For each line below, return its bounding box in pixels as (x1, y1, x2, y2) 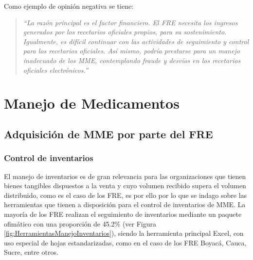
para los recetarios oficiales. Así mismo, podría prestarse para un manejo (23, 46, 240, 56)
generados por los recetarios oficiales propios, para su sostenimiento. (23, 27, 227, 37)
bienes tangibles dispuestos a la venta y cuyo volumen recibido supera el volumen (4, 180, 246, 191)
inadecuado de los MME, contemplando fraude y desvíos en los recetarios (23, 55, 241, 65)
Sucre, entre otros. (4, 247, 58, 257)
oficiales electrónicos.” (23, 65, 88, 75)
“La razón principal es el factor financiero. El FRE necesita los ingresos (23, 17, 238, 27)
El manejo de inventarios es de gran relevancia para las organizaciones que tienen (4, 171, 246, 181)
